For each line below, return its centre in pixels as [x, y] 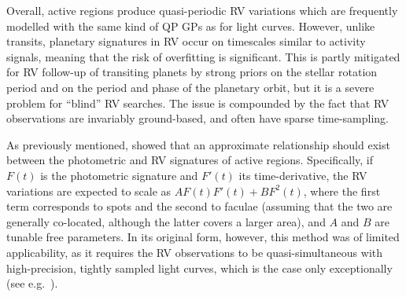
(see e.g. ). [32, 283]
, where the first [342, 191]
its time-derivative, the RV [303, 175]
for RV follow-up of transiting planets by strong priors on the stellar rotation [192, 72]
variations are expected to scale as [89, 191]
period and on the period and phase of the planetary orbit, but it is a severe [190, 87]
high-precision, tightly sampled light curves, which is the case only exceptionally [199, 268]
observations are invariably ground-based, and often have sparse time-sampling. [198, 118]
